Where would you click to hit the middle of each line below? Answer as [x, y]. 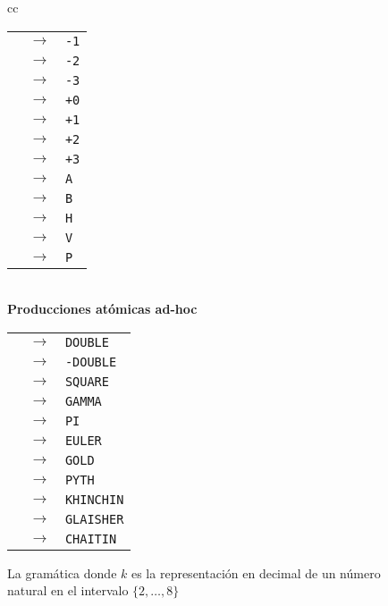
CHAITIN [91, 539]
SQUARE [87, 381]
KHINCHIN [94, 499]
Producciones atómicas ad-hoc [102, 309]
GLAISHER [94, 519]
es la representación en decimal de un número [256, 572]
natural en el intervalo [68, 590]
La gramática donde [62, 572]
